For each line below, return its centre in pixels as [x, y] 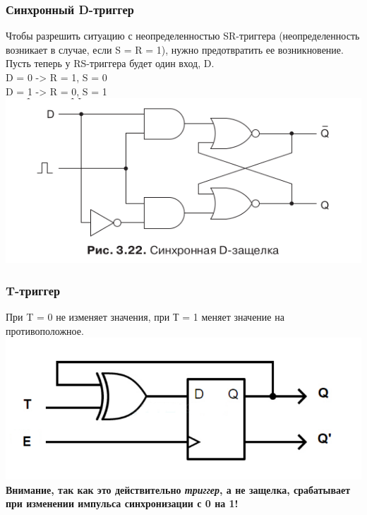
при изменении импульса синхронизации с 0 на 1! [122, 503]
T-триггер [33, 290]
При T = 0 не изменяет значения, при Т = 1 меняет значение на [145, 317]
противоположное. [45, 330]
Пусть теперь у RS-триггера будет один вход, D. [110, 63]
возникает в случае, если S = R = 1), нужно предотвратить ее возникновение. [175, 49]
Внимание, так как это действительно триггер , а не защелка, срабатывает [178, 489]
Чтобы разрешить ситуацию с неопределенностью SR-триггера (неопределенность [183, 36]
